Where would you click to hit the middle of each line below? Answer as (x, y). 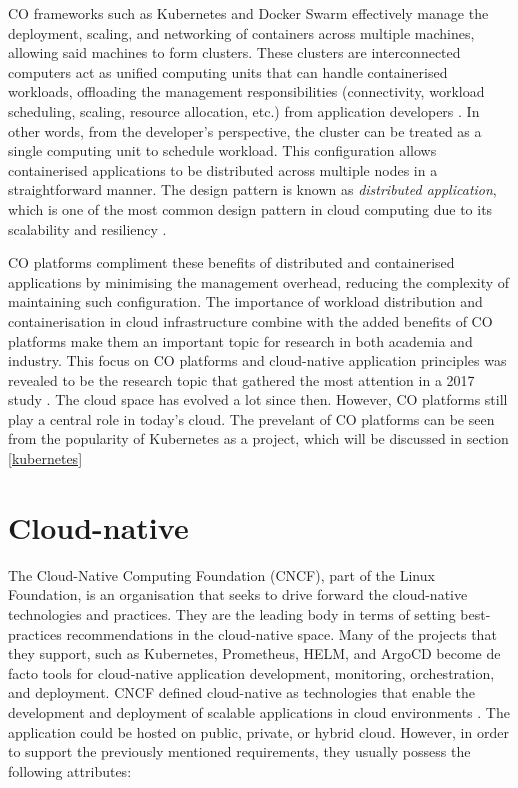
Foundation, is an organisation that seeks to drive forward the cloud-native (238, 594)
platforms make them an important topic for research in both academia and (240, 340)
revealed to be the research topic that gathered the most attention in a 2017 (241, 379)
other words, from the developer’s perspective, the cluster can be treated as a (245, 130)
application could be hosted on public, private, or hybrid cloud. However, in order (258, 731)
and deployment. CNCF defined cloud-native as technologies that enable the (242, 692)
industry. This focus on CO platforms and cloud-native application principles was (257, 360)
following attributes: (70, 770)
